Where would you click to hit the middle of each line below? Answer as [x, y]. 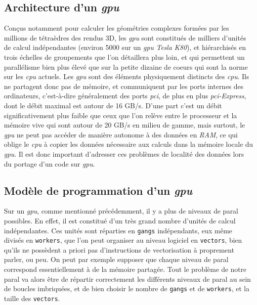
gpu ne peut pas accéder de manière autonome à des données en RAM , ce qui [121, 134]
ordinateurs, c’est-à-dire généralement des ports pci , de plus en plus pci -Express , [125, 96]
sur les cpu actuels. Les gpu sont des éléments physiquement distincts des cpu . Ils [127, 76]
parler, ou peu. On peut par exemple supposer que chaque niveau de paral [116, 259]
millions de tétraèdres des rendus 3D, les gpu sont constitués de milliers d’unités [125, 37]
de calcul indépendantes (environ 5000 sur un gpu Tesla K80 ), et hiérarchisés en [125, 47]
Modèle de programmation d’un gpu [98, 190]
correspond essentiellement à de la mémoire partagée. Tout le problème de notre [125, 269]
